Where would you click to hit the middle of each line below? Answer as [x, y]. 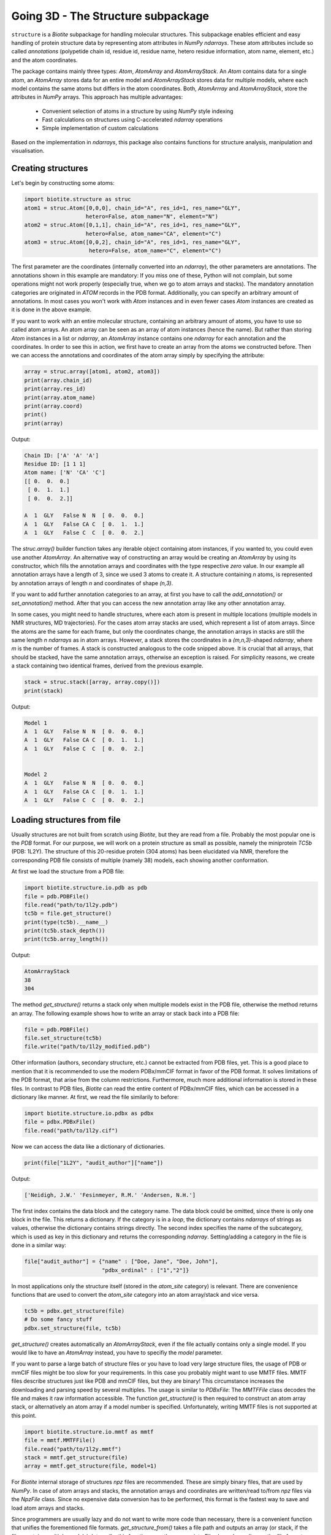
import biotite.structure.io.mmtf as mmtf [89, 1432]
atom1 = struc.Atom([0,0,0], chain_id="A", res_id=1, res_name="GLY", [133, 208]
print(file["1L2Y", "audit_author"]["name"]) [94, 1163]
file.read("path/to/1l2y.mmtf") [73, 1449]
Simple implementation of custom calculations [100, 128]
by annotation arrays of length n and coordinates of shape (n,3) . [92, 583]
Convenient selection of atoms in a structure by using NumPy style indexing [138, 111]
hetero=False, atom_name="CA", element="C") [154, 234]
